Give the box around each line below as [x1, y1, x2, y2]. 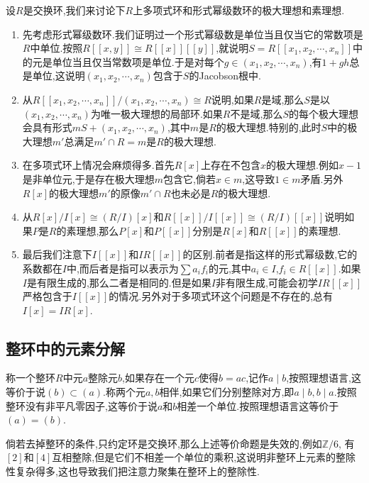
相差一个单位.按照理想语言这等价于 [177, 398, 339, 413]
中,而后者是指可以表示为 [66, 260, 179, 275]
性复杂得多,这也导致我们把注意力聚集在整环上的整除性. [6, 464, 260, 479]
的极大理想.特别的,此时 [216, 120, 321, 135]
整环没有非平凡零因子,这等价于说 [6, 398, 158, 413]
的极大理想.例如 [266, 157, 338, 172]
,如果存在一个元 [122, 370, 194, 385]
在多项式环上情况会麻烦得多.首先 [22, 157, 175, 172]
